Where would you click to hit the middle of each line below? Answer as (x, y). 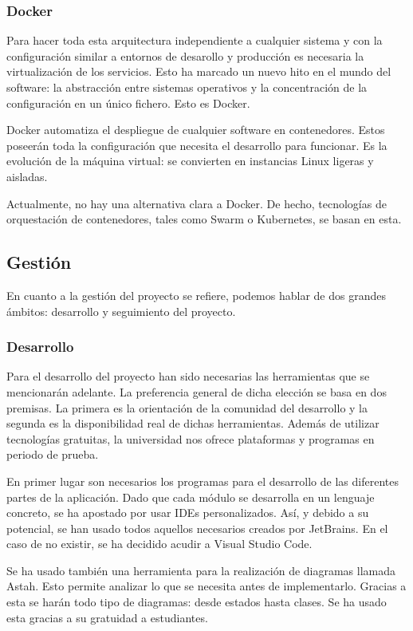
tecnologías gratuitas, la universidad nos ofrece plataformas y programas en (191, 438)
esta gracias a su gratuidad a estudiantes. (107, 617)
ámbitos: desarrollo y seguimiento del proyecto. (121, 311)
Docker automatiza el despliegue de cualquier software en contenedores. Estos (196, 130)
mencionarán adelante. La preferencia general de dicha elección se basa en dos (197, 391)
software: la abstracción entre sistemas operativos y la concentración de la (187, 87)
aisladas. (27, 176)
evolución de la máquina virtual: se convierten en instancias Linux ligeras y (190, 161)
